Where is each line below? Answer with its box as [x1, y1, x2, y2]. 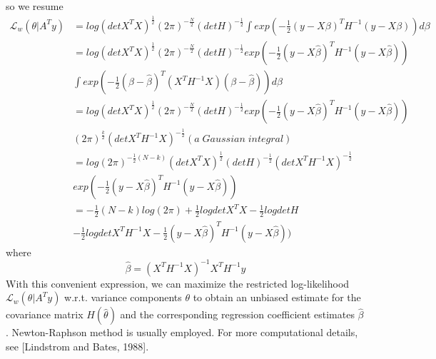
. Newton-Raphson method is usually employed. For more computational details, [6, 325, 358, 340]
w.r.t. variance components [64, 290, 182, 305]
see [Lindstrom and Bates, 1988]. [6, 339, 149, 354]
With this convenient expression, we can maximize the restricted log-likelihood [6, 275, 350, 290]
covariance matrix [6, 307, 83, 322]
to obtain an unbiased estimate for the [193, 290, 361, 305]
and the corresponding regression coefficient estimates [120, 307, 355, 322]
